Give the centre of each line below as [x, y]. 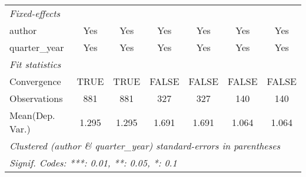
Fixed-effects [35, 13]
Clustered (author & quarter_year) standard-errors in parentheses [145, 146]
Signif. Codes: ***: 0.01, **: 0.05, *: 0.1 [93, 163]
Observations [36, 98]
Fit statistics [35, 64]
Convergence [35, 81]
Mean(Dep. [32, 115]
